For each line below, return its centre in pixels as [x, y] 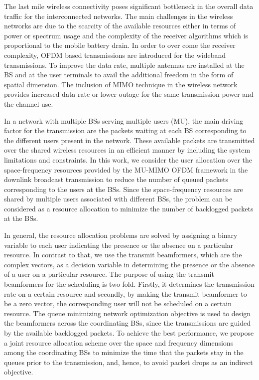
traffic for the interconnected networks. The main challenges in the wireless [119, 16]
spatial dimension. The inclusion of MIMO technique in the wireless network [121, 84]
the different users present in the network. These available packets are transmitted [129, 140]
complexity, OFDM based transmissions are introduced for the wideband [115, 55]
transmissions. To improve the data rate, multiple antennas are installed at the [124, 65]
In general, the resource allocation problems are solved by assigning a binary [121, 235]
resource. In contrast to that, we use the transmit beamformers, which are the [123, 255]
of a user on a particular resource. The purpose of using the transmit [109, 274]
